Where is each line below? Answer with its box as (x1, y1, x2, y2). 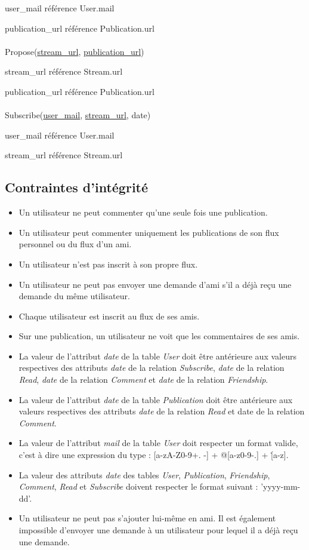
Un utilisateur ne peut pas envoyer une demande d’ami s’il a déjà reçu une (18, 278, 292, 290)
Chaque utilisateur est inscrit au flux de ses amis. (18, 309, 200, 322)
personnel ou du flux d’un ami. (18, 238, 132, 250)
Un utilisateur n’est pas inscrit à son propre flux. (18, 257, 198, 270)
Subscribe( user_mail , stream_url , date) (5, 109, 151, 121)
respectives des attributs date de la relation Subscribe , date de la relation (18, 361, 285, 374)
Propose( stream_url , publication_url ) (5, 45, 144, 57)
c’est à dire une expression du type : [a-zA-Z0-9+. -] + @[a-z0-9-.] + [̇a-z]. (18, 448, 289, 461)
